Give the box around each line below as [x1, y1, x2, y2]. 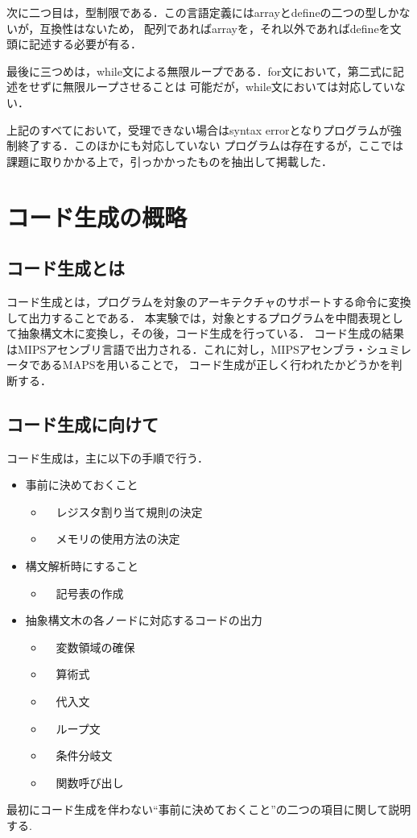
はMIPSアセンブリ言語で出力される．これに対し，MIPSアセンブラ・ [6, 340, 367, 357]
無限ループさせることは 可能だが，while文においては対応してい [62, 78, 394, 95]
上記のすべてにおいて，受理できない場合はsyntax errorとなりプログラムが [6, 121, 390, 138]
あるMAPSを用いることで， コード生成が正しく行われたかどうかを [39, 356, 391, 373]
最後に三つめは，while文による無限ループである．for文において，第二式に [6, 62, 393, 79]
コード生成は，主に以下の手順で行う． [6, 449, 208, 466]
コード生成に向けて [6, 411, 159, 436]
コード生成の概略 [6, 200, 188, 233]
